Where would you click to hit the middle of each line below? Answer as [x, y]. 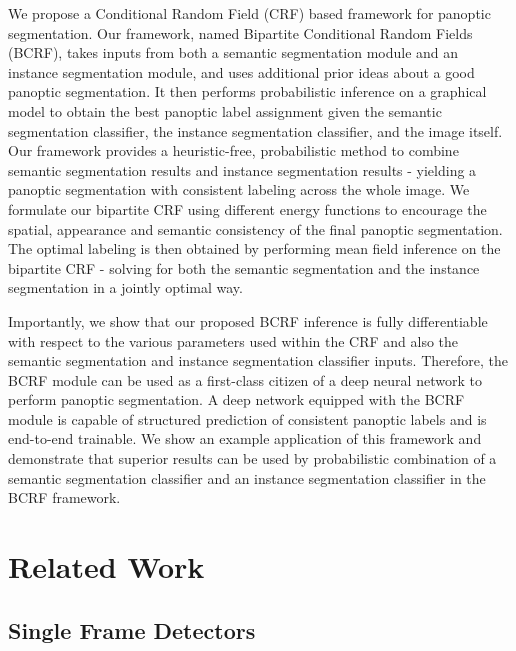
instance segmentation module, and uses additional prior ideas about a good [241, 71]
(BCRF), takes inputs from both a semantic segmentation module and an [233, 52]
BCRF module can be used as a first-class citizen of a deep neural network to [245, 379]
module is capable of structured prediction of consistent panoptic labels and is [247, 418]
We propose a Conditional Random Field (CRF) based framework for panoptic [249, 13]
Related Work [106, 566]
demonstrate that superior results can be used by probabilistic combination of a [252, 458]
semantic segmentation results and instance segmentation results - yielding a [242, 169]
